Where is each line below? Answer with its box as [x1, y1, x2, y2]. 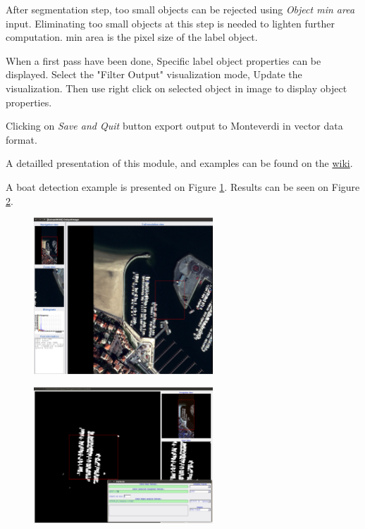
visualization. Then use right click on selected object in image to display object [6, 80, 347, 95]
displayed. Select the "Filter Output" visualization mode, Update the [6, 67, 302, 82]
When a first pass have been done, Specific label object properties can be [6, 53, 321, 68]
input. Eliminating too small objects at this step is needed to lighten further [6, 15, 335, 30]
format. [6, 132, 37, 147]
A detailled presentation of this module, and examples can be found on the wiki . [6, 156, 353, 170]
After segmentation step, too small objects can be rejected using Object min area [6, 2, 355, 16]
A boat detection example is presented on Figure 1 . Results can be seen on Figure [6, 179, 360, 194]
